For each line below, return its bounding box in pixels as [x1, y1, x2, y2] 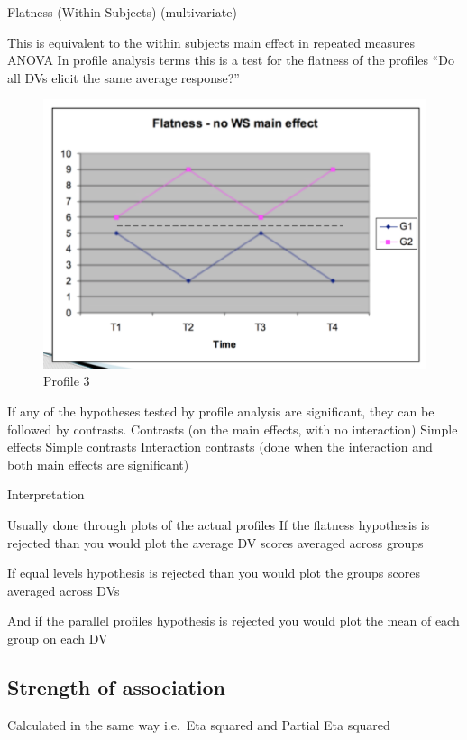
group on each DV [7, 628, 108, 647]
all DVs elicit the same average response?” [7, 68, 240, 87]
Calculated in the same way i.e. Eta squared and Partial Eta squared [7, 715, 390, 734]
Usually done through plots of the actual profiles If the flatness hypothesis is [7, 515, 430, 534]
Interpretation [7, 485, 85, 504]
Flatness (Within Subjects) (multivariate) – [7, 3, 248, 21]
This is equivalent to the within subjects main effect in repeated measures [7, 32, 415, 51]
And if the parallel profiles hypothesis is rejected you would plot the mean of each [7, 611, 460, 630]
